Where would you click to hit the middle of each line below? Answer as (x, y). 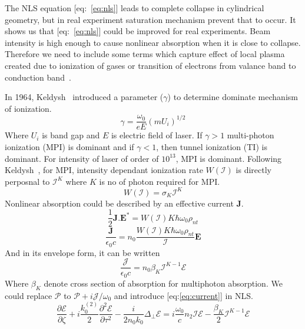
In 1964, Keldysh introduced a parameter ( (84, 97)
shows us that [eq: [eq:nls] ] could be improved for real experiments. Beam (138, 31)
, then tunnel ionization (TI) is (212, 147)
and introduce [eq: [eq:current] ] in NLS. (183, 295)
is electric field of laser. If (157, 135)
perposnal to (27, 181)
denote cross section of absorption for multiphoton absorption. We (163, 283)
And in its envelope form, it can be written (82, 252)
